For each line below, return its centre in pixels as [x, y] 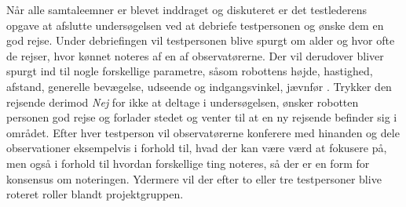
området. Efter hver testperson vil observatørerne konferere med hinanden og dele [203, 132]
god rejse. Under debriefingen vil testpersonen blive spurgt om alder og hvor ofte [201, 40]
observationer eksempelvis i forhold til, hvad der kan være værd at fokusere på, [197, 148]
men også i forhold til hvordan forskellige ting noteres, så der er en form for [188, 163]
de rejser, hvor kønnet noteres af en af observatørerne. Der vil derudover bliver [195, 55]
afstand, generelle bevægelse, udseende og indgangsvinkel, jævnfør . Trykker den [199, 86]
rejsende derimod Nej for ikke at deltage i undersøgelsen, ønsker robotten [183, 102]
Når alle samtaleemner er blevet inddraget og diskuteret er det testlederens [187, 9]
